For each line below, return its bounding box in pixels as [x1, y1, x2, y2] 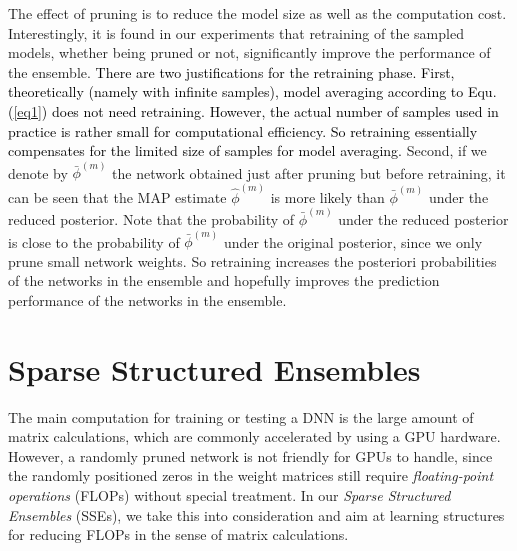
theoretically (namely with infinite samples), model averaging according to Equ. [8, 81, 497, 102]
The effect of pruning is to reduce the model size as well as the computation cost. [8, 3, 507, 23]
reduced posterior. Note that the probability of [8, 208, 295, 229]
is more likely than [270, 186, 385, 207]
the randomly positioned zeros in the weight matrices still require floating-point [8, 465, 494, 486]
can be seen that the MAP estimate [8, 186, 227, 207]
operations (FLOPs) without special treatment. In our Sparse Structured [8, 485, 451, 506]
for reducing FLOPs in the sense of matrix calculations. [8, 524, 349, 545]
